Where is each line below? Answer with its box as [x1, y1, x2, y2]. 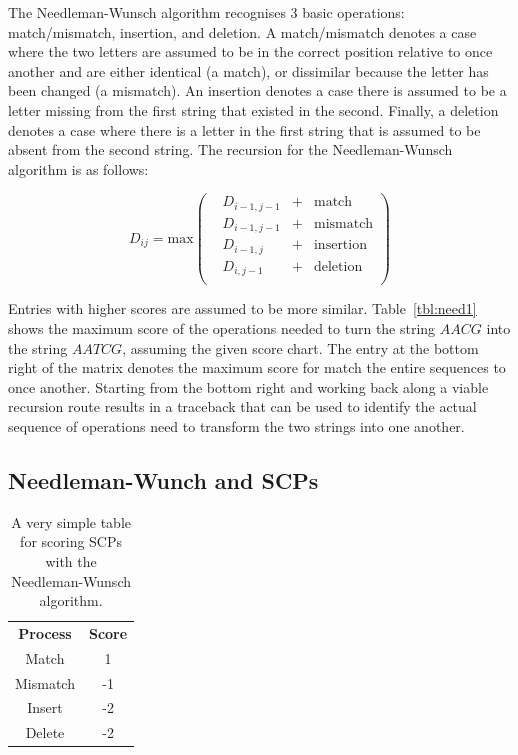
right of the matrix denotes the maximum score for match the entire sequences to [8, 357, 506, 378]
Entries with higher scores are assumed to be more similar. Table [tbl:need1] [8, 298, 477, 319]
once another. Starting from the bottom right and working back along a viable [8, 376, 489, 397]
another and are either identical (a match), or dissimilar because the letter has [8, 60, 489, 81]
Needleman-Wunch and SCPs [8, 464, 319, 495]
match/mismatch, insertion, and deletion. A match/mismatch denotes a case [8, 21, 477, 42]
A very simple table [11, 511, 132, 532]
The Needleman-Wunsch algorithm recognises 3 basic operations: [8, 2, 405, 22]
